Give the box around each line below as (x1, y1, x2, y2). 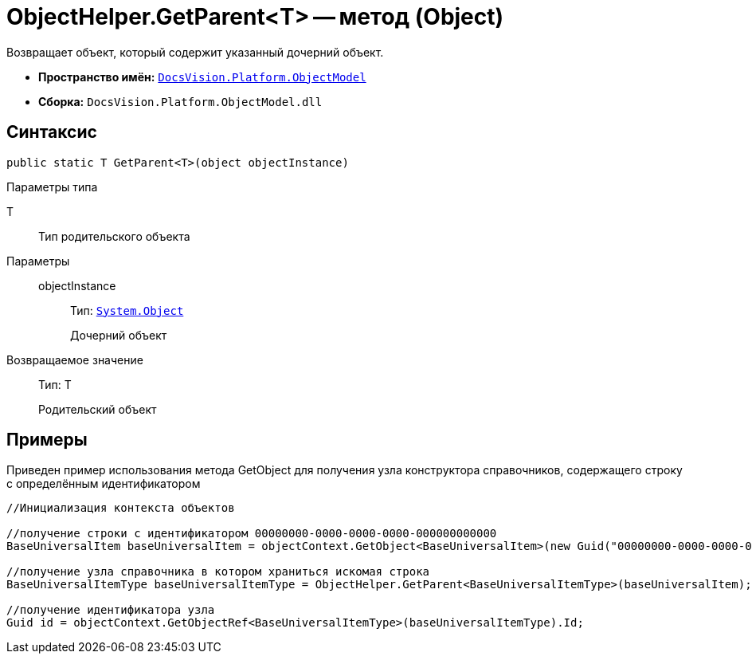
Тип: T (38, 377, 72, 391)
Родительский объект (38, 402, 157, 416)
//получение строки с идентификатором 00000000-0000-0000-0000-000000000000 (6, 527, 497, 540)
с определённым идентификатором (6, 477, 201, 491)
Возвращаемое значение (6, 352, 143, 367)
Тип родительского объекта (38, 229, 190, 243)
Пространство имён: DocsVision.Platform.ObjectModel (38, 69, 366, 84)
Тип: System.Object (70, 303, 184, 317)
